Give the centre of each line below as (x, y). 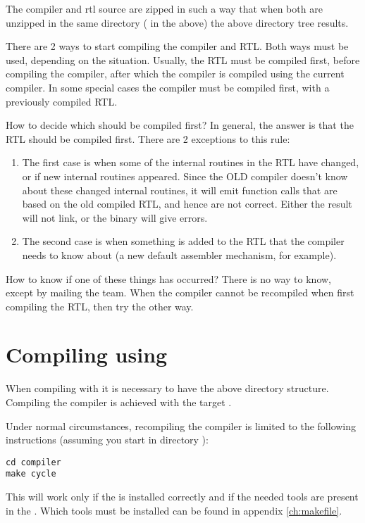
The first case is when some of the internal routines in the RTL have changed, (191, 162)
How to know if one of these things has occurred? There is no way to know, (168, 278)
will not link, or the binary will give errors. (115, 217)
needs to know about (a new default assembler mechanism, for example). (179, 254)
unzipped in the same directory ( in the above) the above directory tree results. (177, 22)
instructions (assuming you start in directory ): (107, 440)
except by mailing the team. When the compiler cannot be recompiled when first (180, 292)
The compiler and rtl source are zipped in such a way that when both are (164, 8)
